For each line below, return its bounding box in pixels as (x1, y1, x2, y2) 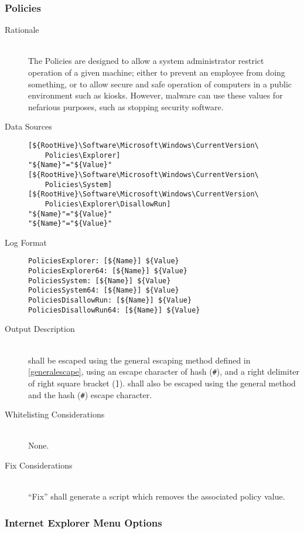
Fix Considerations (5, 459, 73, 471)
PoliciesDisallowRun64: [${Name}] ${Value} (28, 305, 200, 314)
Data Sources (5, 120, 52, 133)
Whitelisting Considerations (5, 408, 105, 420)
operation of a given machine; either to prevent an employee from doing (28, 66, 285, 78)
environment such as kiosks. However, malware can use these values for (28, 89, 283, 101)
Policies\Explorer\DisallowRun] (45, 199, 171, 208)
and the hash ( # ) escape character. (28, 388, 152, 400)
